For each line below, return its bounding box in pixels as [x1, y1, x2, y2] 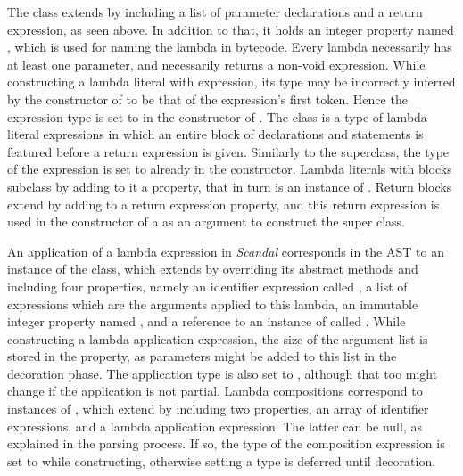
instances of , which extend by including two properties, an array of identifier [7, 399, 429, 418]
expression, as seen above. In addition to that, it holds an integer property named [7, 20, 454, 38]
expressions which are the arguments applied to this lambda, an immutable [7, 294, 418, 313]
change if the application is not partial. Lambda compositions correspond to [7, 382, 423, 400]
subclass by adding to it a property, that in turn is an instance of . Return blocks [7, 176, 452, 195]
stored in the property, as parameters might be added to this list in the [7, 347, 397, 365]
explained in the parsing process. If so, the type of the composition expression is [7, 434, 445, 453]
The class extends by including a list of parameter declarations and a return [7, 3, 423, 21]
